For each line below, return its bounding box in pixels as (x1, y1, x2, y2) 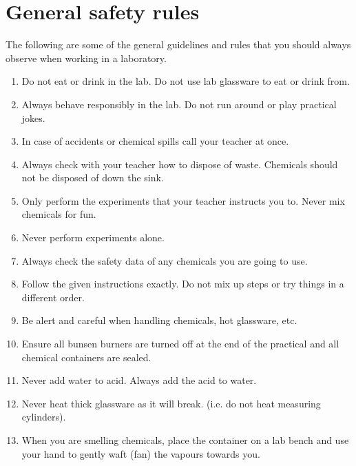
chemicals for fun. (21, 207, 96, 221)
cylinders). (21, 409, 66, 424)
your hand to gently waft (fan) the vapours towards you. (21, 446, 260, 460)
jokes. (21, 110, 45, 125)
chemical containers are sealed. (21, 349, 151, 364)
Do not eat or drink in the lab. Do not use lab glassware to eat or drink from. (21, 74, 350, 88)
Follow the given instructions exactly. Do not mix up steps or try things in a (21, 276, 344, 291)
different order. (21, 290, 85, 304)
